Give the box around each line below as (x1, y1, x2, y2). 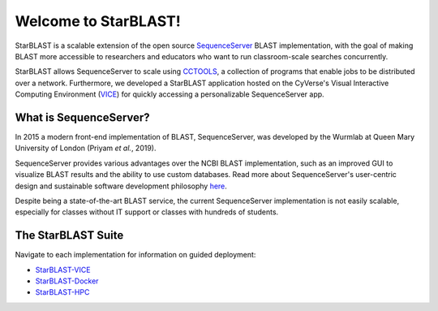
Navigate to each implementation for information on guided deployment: (15, 250, 256, 260)
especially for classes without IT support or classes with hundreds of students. (15, 207, 279, 217)
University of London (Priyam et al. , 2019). (15, 143, 157, 153)
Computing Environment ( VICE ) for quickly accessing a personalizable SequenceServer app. (15, 89, 324, 99)
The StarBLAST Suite (15, 228, 124, 243)
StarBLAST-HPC (35, 287, 90, 297)
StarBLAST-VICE (35, 265, 91, 274)
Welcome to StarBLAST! (15, 12, 182, 30)
